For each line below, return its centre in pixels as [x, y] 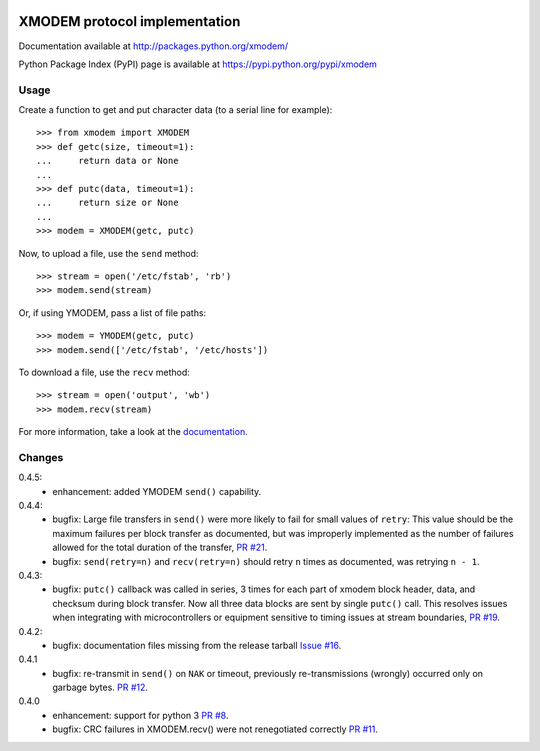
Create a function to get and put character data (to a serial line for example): [175, 110]
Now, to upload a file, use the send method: [108, 253]
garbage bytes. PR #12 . [100, 687]
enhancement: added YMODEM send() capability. [157, 491]
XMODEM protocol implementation [129, 21]
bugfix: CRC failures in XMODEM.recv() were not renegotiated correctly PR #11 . [215, 729]
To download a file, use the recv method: [104, 372]
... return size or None [107, 203]
